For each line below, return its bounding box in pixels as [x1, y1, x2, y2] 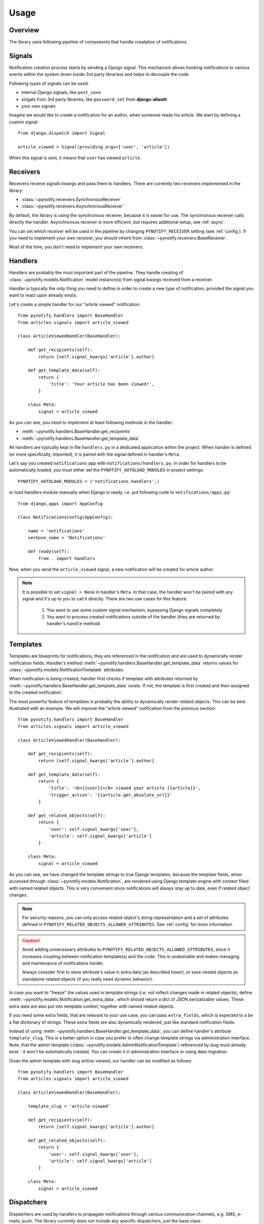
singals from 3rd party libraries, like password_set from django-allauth [21, 96, 167, 102]
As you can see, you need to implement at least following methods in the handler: [9, 420, 173, 425]
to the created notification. [9, 689, 63, 695]
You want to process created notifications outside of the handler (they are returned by [46, 614, 220, 619]
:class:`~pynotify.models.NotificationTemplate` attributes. [9, 667, 125, 673]
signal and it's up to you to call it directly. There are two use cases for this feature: [22, 596, 188, 602]
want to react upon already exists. [9, 292, 78, 298]
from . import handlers [38, 556, 95, 561]
